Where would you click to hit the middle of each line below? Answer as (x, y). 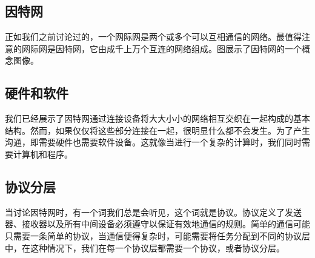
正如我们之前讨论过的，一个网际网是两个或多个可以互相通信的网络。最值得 (153, 37)
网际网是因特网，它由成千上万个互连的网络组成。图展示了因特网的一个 (161, 48)
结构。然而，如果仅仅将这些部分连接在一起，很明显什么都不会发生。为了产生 (157, 130)
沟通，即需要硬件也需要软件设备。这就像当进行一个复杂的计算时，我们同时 (153, 142)
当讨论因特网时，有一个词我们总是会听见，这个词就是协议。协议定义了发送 (153, 212)
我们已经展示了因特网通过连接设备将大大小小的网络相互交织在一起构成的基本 (157, 118)
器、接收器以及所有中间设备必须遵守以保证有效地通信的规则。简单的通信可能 (157, 224)
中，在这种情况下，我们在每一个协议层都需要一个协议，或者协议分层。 (145, 247)
